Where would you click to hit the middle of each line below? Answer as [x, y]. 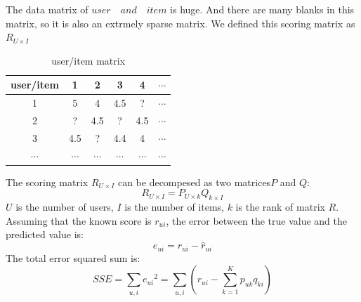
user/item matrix [88, 60]
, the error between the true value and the [256, 220]
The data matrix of [47, 9]
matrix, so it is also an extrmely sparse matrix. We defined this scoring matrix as [180, 23]
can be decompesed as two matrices [194, 182]
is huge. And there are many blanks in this [262, 9]
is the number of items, [174, 207]
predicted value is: [45, 234]
